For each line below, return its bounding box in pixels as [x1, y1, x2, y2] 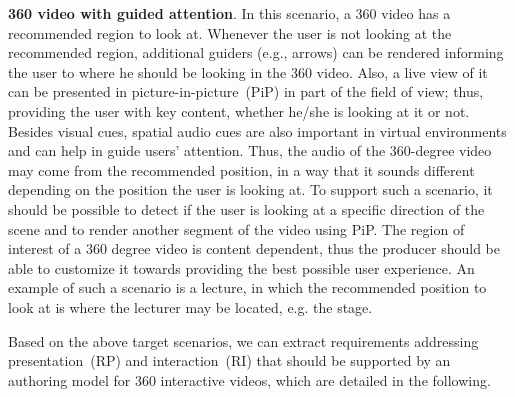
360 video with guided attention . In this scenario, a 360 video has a [8, 3, 451, 23]
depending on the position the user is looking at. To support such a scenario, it [8, 179, 493, 200]
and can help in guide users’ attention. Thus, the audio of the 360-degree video [8, 140, 492, 161]
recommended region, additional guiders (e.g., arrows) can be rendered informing [8, 42, 504, 63]
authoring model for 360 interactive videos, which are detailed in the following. [8, 369, 491, 390]
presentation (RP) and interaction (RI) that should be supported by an [8, 350, 451, 371]
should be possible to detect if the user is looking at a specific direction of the [8, 198, 485, 219]
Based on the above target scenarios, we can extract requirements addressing [8, 330, 479, 351]
